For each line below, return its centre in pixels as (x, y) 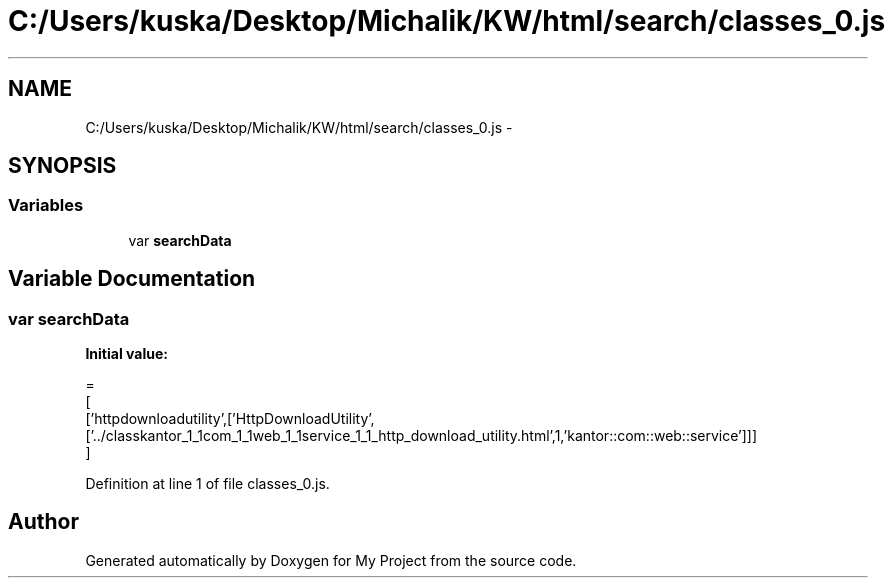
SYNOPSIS (62, 166)
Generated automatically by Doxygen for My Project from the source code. (331, 560)
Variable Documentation (132, 279)
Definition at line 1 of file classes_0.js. (207, 484)
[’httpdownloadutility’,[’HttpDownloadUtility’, (230, 419)
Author (43, 522)
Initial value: (126, 354)
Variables (46, 205)
